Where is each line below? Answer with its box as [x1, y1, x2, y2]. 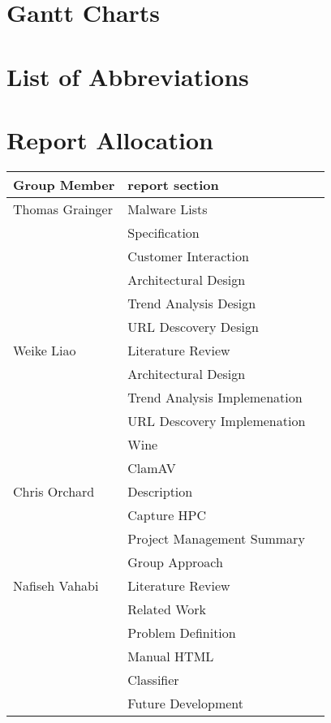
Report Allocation [6, 123, 213, 156]
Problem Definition [127, 622, 236, 642]
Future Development [127, 693, 244, 712]
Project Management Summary [127, 528, 305, 548]
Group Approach [127, 552, 223, 571]
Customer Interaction [127, 246, 249, 265]
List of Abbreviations [6, 59, 249, 93]
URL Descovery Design [127, 316, 259, 336]
